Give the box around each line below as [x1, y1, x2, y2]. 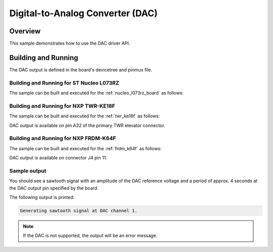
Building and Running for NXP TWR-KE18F [9, 102, 116, 109]
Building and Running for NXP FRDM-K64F [9, 135, 116, 142]
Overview [9, 27, 41, 35]
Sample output [9, 167, 47, 174]
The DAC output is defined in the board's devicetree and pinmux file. [9, 66, 153, 73]
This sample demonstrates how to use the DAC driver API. [9, 40, 130, 47]
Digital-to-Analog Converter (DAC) [9, 8, 158, 19]
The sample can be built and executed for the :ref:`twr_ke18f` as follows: [9, 113, 160, 119]
